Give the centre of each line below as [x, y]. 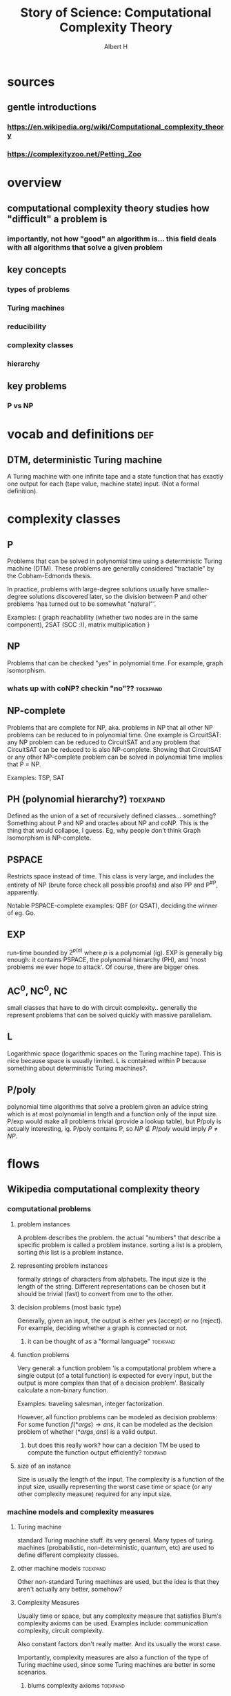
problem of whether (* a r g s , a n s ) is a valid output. [87, 1431]
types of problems [39, 289]
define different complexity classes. [68, 1555]
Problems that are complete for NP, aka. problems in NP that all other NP [110, 727]
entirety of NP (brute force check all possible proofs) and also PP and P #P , [113, 884]
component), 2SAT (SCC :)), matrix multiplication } [79, 625]
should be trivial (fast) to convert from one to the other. [95, 1293]
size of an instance [44, 1466]
